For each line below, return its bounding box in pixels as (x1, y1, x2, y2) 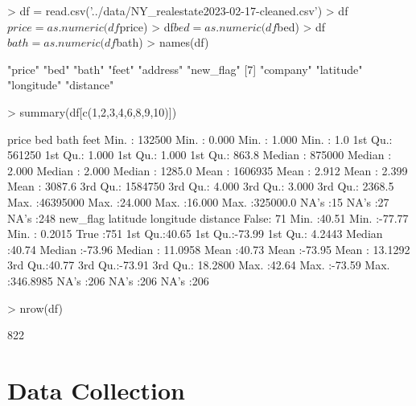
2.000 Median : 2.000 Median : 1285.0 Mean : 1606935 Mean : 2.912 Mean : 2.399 (7, 162, 408, 178)
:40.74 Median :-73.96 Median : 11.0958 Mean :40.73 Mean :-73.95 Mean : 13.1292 (7, 240, 410, 257)
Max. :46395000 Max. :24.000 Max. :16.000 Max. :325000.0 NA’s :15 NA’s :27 (7, 193, 389, 210)
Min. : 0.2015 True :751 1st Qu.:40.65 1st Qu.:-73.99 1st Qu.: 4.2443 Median (7, 225, 383, 242)
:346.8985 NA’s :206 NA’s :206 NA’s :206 (7, 272, 209, 289)
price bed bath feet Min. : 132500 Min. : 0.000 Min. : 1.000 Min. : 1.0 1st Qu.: (7, 130, 393, 147)
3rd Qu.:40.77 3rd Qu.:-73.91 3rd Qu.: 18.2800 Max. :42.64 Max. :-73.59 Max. (7, 256, 390, 273)
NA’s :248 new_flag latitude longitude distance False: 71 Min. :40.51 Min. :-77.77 (7, 209, 409, 226)
